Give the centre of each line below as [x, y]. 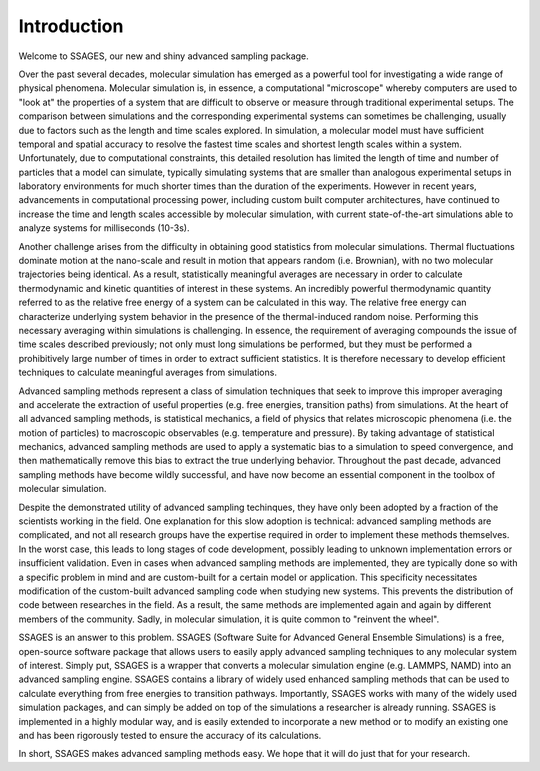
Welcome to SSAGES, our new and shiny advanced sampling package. [163, 56]
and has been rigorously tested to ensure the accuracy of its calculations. [170, 735]
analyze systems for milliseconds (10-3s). [104, 228]
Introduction [71, 26]
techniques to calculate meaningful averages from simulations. [147, 372]
